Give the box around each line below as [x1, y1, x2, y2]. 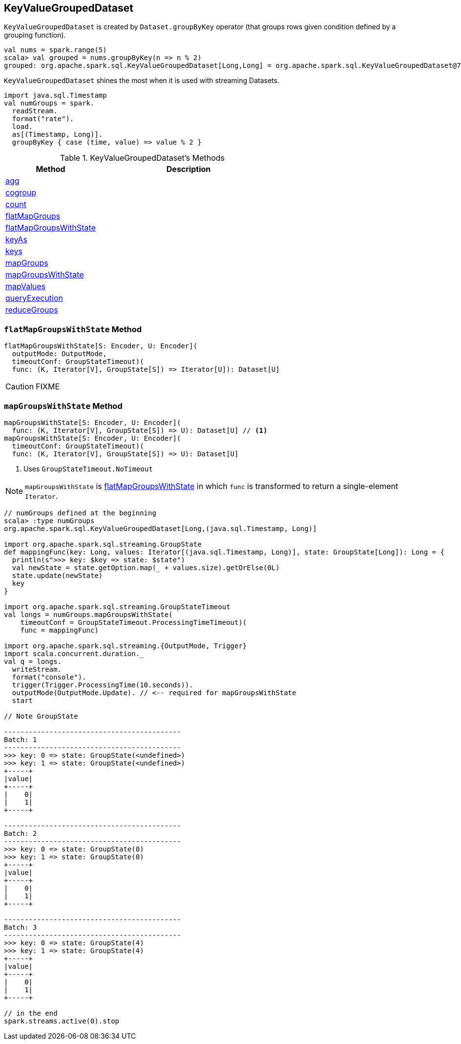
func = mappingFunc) [20, 626, 99, 634]
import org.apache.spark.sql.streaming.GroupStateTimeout [4, 602, 230, 611]
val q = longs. [4, 657, 62, 665]
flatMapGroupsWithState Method [4, 324, 142, 334]
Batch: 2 [4, 829, 37, 837]
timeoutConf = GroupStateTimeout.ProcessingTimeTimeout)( [20, 618, 247, 626]
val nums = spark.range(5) [4, 46, 107, 54]
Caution [5, 382, 34, 392]
